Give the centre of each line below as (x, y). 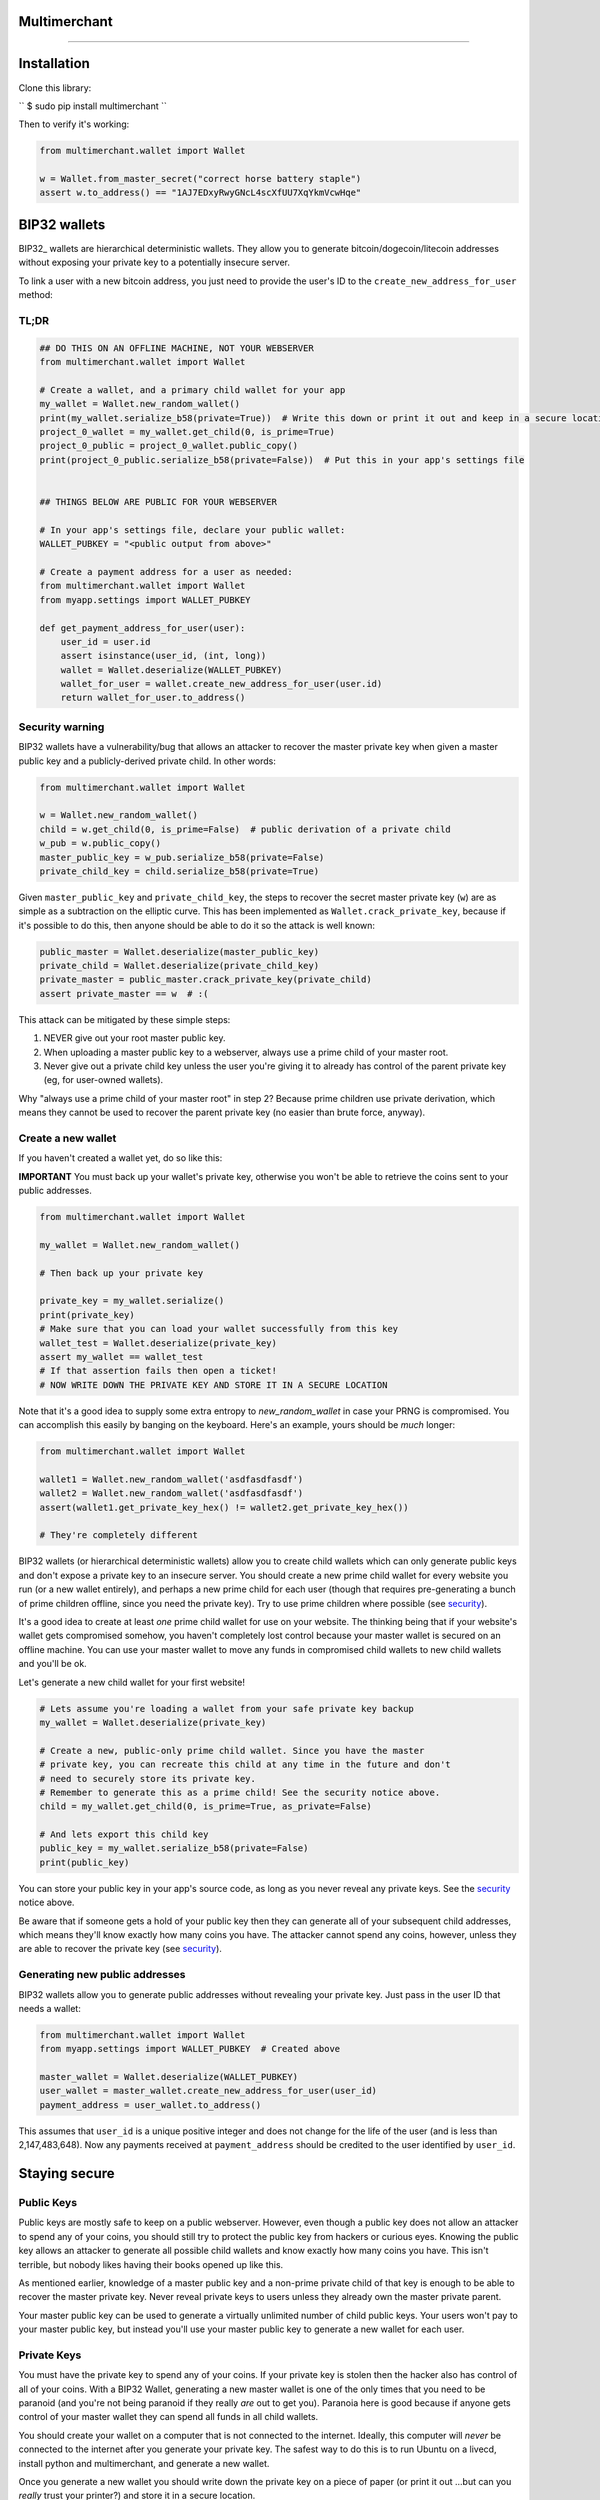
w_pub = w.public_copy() (100, 843)
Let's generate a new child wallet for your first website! (131, 1682)
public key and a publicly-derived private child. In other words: (147, 761)
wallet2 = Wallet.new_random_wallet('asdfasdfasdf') (171, 1493)
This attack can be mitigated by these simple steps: (124, 1019)
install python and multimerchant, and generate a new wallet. (144, 2463)
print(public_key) (84, 1862)
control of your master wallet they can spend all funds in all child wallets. (168, 2417)
